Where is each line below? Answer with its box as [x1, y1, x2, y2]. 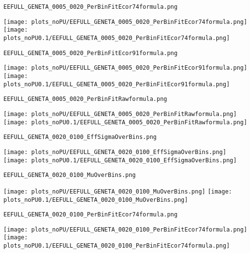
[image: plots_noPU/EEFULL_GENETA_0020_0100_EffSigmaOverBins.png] [3, 148, 227, 156]
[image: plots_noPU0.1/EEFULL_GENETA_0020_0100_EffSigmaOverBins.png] [3, 156, 237, 164]
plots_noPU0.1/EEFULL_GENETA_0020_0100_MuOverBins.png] [3, 196, 188, 203]
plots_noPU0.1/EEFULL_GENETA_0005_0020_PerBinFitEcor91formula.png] [3, 80, 230, 88]
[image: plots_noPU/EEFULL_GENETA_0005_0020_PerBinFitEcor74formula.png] [3, 18, 248, 25]
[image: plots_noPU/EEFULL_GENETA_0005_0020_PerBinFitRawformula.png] [3, 110, 237, 117]
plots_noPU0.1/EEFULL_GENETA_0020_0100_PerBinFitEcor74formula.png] [3, 242, 230, 250]
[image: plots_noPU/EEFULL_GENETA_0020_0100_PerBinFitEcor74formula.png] [3, 226, 248, 233]
